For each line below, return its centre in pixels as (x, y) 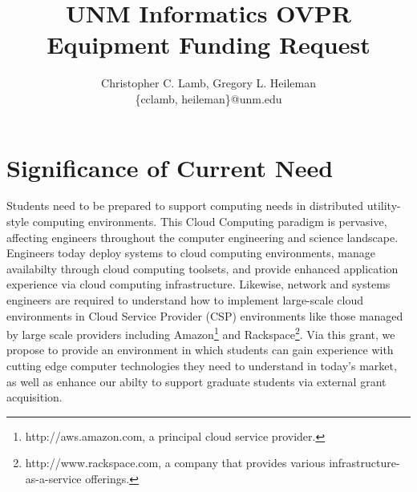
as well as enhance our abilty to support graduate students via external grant (196, 381)
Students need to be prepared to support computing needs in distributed (185, 206)
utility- (384, 206)
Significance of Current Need (170, 167)
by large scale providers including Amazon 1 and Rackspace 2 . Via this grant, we (201, 333)
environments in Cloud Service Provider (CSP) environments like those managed (205, 315)
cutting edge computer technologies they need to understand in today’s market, (202, 366)
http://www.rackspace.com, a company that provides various (175, 463)
